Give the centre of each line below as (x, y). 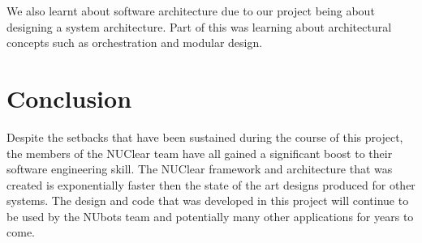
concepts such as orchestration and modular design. (135, 43)
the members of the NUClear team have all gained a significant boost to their (200, 153)
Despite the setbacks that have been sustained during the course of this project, (205, 136)
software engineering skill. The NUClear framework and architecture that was (200, 169)
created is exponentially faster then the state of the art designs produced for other (211, 184)
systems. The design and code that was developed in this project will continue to (208, 200)
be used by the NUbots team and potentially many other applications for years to (210, 216)
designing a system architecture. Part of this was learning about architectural (199, 26)
